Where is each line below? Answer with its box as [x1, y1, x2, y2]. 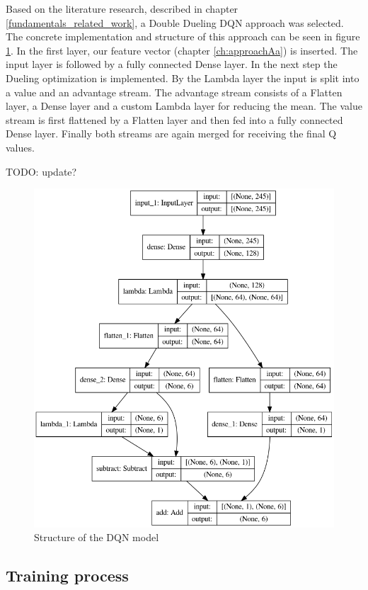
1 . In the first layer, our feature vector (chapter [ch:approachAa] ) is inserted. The [6, 42, 358, 57]
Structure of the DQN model [34, 530, 159, 545]
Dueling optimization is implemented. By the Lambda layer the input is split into [6, 70, 360, 85]
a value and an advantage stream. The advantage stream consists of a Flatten [6, 84, 343, 99]
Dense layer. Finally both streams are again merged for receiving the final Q [6, 126, 337, 141]
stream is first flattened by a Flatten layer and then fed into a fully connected [6, 112, 343, 127]
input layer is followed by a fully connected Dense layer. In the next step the [6, 57, 338, 72]
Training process [6, 565, 129, 586]
